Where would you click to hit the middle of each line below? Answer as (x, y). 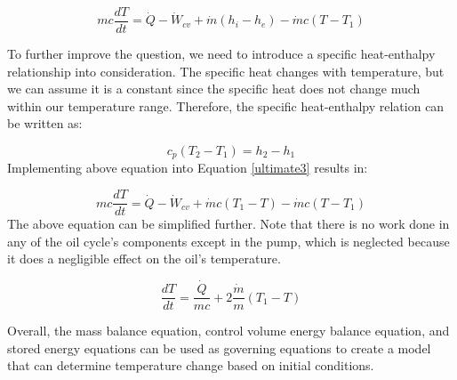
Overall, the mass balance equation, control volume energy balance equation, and (228, 331)
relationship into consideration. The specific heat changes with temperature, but (226, 71)
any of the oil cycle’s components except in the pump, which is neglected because (228, 241)
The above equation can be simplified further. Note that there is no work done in (228, 224)
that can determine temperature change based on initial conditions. (191, 365)
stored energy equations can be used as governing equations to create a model (219, 348)
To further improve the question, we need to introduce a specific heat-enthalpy (221, 54)
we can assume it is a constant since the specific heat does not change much (214, 89)
